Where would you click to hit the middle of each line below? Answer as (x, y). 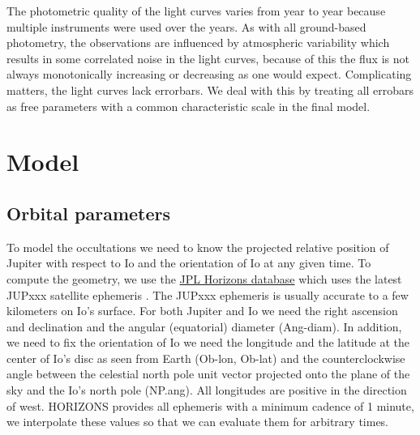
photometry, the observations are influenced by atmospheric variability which (198, 43)
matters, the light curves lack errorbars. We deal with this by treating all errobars (210, 90)
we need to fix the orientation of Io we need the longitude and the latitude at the (208, 342)
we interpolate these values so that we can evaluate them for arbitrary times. (198, 422)
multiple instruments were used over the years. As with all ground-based (186, 26)
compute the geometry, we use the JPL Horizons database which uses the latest (204, 278)
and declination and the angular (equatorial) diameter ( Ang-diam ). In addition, (204, 326)
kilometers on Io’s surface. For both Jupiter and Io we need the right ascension (202, 311)
